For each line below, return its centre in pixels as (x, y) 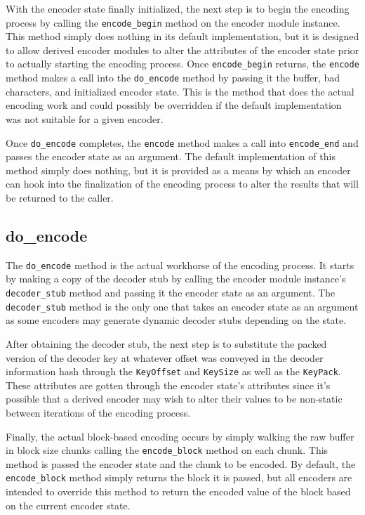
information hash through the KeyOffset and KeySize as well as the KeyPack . (173, 371)
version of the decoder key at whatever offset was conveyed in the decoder (165, 357)
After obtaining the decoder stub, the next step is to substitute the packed (166, 343)
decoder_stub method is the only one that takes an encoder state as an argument (182, 306)
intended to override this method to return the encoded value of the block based (178, 491)
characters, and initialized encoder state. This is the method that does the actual (180, 91)
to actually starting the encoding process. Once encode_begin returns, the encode (182, 64)
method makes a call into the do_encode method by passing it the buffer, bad (173, 78)
